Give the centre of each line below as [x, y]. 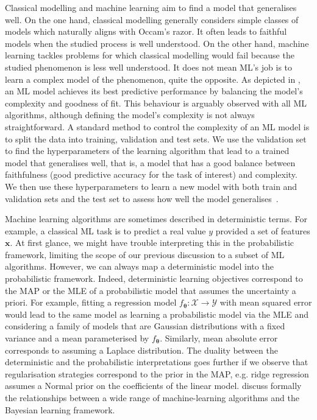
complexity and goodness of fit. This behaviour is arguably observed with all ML [156, 103]
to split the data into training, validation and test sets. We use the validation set [156, 138]
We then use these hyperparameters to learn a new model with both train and [151, 186]
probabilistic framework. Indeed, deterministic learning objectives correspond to [154, 278]
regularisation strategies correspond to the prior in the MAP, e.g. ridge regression [157, 373]
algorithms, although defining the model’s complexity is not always [130, 115]
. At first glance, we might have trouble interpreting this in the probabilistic [152, 243]
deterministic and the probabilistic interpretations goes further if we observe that [157, 362]
